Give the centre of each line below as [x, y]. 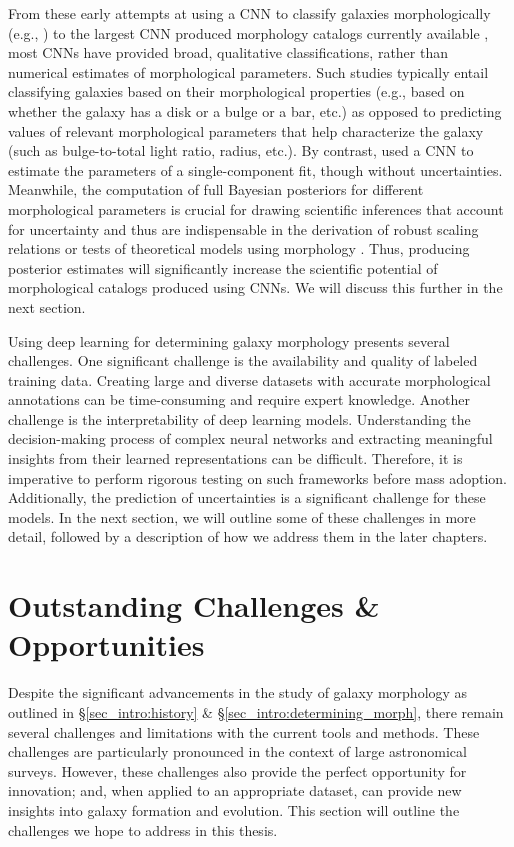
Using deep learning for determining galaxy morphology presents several [229, 340]
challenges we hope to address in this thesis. [143, 829]
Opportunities [106, 644]
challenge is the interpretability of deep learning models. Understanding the [239, 418]
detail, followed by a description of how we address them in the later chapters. [248, 536]
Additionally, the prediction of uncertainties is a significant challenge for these [247, 497]
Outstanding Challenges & [194, 605]
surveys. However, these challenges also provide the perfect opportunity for [237, 770]
